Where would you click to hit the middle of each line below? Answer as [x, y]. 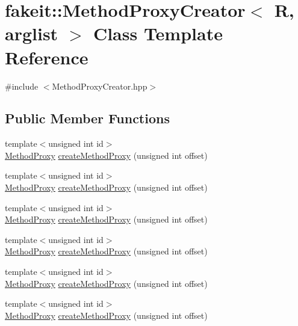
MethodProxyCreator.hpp [100, 86]
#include [22, 86]
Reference [47, 57]
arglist [32, 33]
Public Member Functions [87, 118]
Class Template [158, 33]
